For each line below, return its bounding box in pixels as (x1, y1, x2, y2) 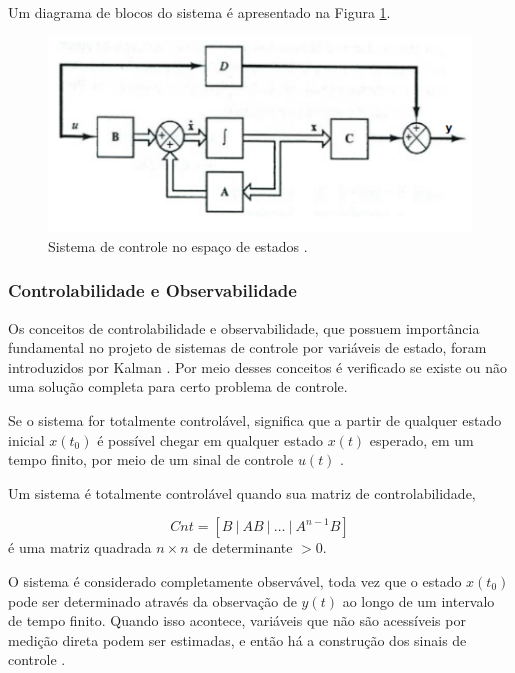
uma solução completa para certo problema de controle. (8, 376, 348, 397)
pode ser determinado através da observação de (8, 590, 297, 611)
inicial (8, 429, 45, 450)
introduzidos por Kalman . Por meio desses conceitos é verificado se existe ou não (8, 356, 508, 377)
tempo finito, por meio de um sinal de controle (8, 449, 294, 470)
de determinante (193, 537, 293, 558)
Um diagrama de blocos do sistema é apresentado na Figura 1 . (8, 2, 391, 22)
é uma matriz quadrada (8, 537, 152, 558)
